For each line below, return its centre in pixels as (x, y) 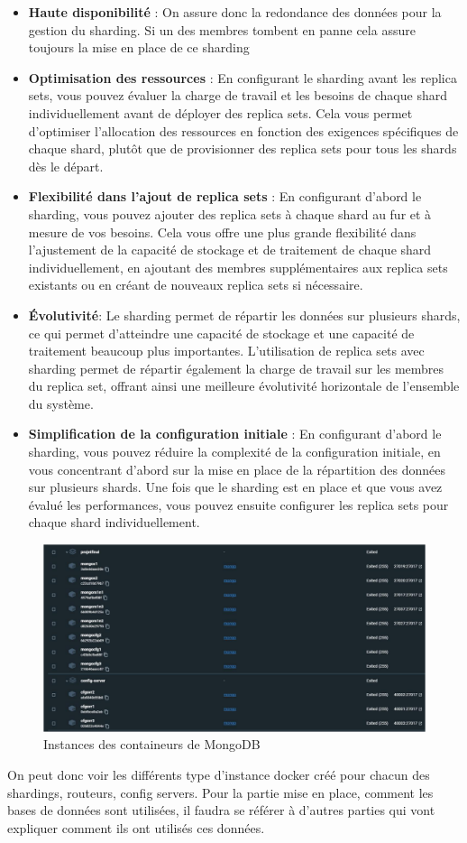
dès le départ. (66, 166)
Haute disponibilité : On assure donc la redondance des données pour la (235, 12)
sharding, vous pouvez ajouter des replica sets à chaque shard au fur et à (230, 213)
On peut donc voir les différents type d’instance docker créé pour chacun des (219, 775)
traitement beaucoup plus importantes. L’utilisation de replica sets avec (226, 351)
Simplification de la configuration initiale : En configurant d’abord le (235, 434)
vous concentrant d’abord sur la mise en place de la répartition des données (237, 469)
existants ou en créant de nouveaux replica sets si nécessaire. (196, 285)
